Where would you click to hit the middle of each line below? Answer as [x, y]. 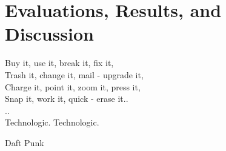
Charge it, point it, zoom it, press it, [73, 86]
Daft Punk [25, 142]
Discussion [49, 34]
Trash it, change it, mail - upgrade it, [74, 74]
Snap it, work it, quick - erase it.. [67, 99]
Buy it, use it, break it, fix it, [59, 63]
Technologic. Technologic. [52, 122]
